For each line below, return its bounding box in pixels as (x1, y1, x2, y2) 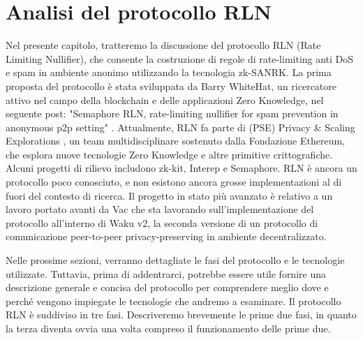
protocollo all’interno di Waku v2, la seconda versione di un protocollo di (6, 215, 318, 230)
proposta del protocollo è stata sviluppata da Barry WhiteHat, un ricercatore (6, 78, 337, 93)
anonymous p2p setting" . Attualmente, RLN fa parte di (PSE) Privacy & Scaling (6, 119, 355, 134)
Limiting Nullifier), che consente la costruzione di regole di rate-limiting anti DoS (6, 51, 354, 66)
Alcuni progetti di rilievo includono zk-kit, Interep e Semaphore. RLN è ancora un (6, 161, 357, 175)
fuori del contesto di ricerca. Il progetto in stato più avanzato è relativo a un (6, 188, 333, 202)
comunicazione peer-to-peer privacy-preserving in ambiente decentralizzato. (6, 229, 327, 244)
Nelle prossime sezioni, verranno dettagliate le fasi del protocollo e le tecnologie (6, 253, 345, 267)
